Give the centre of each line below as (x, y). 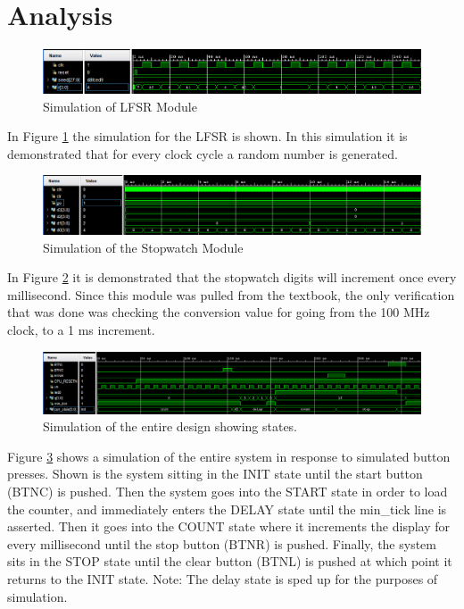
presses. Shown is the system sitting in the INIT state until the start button (215, 474)
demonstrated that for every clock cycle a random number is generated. (203, 153)
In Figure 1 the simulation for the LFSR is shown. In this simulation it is (207, 136)
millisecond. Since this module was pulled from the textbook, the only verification (231, 294)
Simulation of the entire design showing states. (170, 426)
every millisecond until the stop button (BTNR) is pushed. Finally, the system (222, 543)
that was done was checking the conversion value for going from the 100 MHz (219, 312)
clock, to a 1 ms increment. (81, 330)
